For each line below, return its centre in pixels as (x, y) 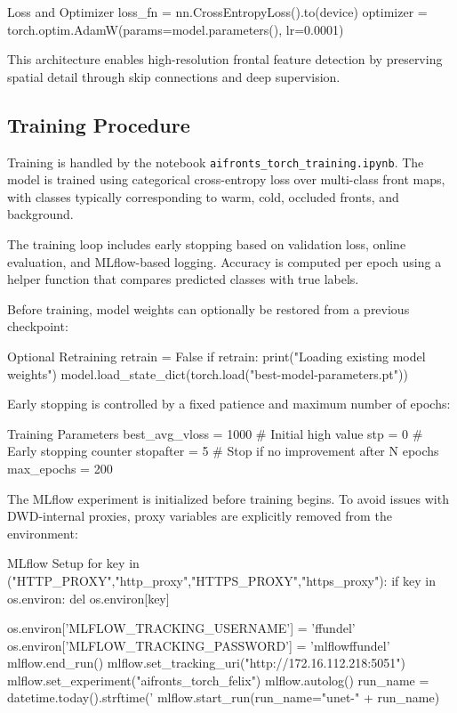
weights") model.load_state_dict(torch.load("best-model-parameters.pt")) (208, 373)
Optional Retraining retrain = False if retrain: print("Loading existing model (216, 356)
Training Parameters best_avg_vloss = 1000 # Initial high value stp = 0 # (215, 433)
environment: (43, 533)
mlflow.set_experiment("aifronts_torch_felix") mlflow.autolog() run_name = (218, 680)
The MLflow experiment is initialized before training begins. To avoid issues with (228, 498)
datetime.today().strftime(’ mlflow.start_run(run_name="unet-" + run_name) (224, 697)
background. (40, 214)
